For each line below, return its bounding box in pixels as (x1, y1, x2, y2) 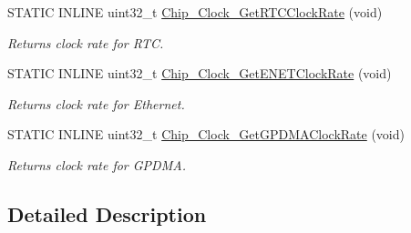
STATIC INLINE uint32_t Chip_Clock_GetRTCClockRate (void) (7, 3, 383, 21)
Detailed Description (7, 199, 207, 228)
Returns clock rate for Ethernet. (7, 94, 185, 113)
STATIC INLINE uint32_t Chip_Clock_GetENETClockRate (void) (7, 64, 392, 83)
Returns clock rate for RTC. (7, 33, 164, 52)
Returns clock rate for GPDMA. (7, 155, 186, 174)
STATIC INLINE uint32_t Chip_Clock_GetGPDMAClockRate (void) (7, 125, 405, 144)
